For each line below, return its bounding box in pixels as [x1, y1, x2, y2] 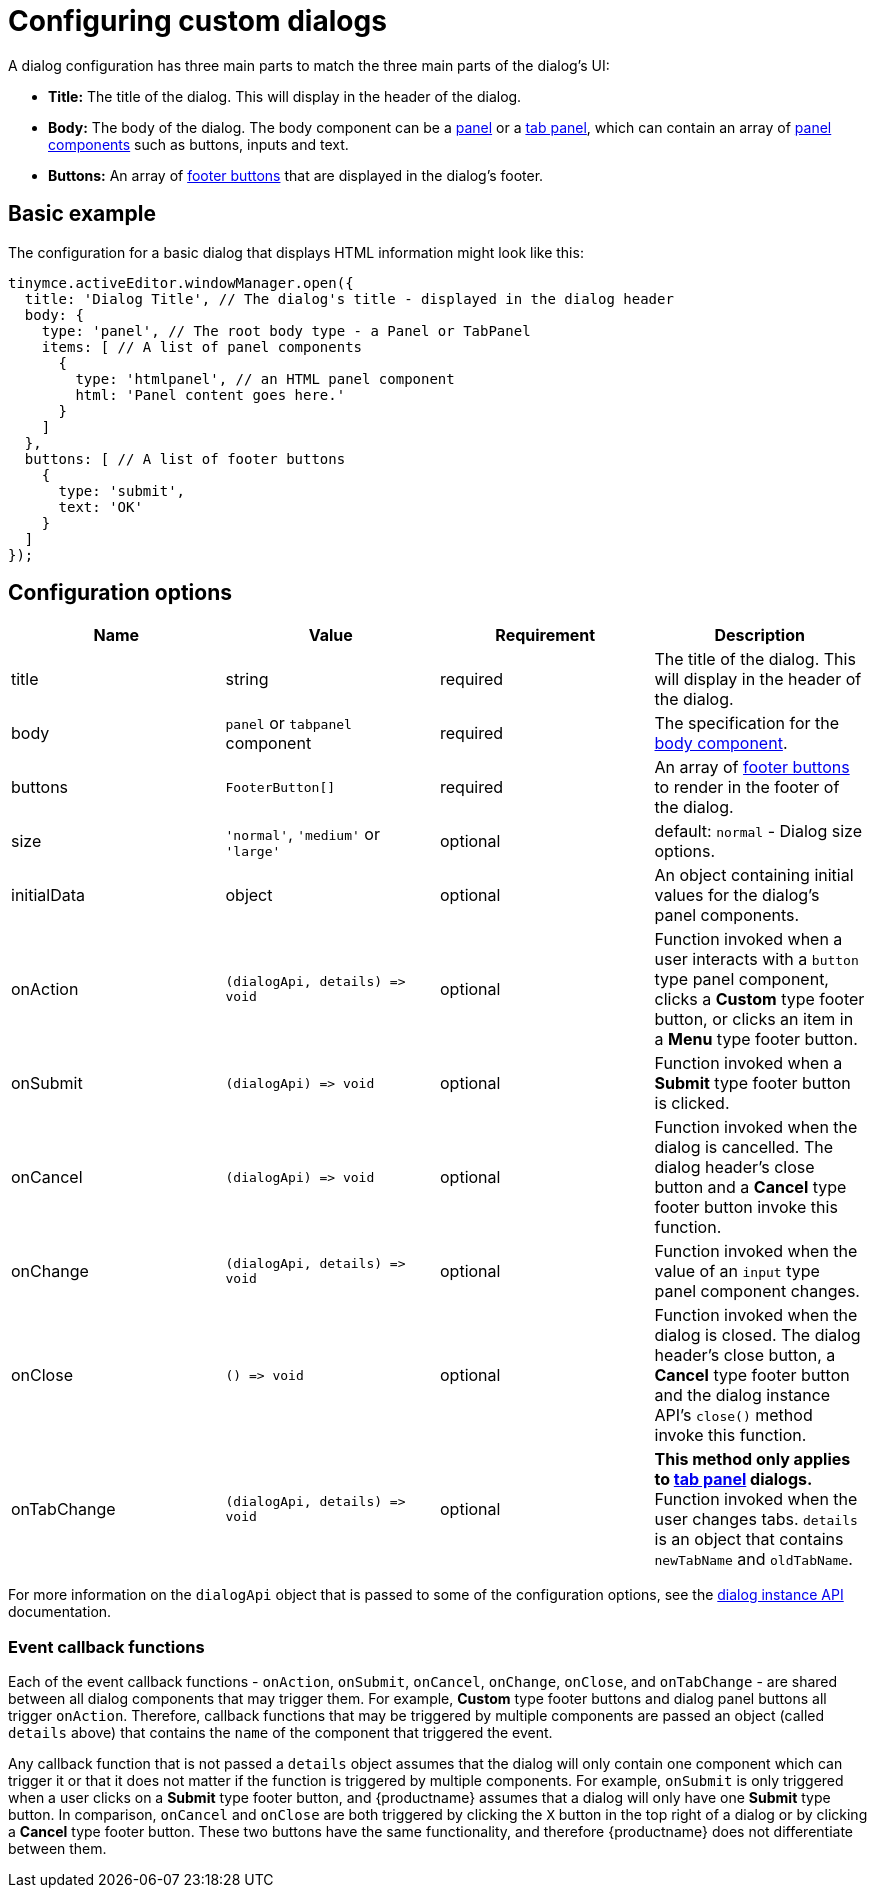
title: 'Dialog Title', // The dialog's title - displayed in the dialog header [24, 290, 674, 307]
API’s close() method [654, 1405, 813, 1426]
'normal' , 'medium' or [225, 823, 380, 844]
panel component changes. [654, 1281, 860, 1302]
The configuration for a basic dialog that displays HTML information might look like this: [8, 243, 584, 261]
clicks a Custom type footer [654, 989, 865, 1010]
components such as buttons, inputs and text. [48, 135, 349, 153]
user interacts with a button [654, 949, 859, 970]
